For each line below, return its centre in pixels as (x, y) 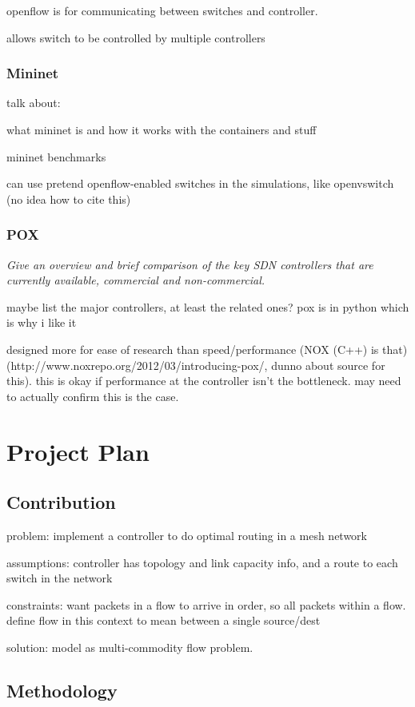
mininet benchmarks (56, 156)
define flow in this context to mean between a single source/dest (164, 620)
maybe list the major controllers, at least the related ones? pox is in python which (208, 306)
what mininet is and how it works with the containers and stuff (162, 129)
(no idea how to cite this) (69, 199)
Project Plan (78, 451)
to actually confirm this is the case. (93, 396)
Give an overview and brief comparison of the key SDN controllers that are (190, 264)
